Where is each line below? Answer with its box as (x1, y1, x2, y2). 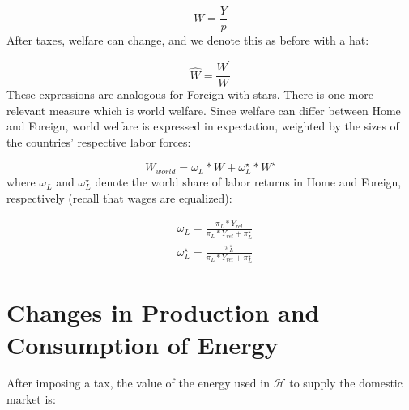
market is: (6, 391, 56, 408)
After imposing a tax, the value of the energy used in (6, 374, 270, 391)
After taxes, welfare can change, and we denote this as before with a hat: (6, 32, 369, 49)
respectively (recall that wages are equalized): (6, 189, 232, 206)
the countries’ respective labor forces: (6, 134, 191, 150)
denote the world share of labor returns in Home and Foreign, (95, 173, 402, 190)
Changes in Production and (6, 296, 320, 329)
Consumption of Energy (6, 327, 279, 361)
